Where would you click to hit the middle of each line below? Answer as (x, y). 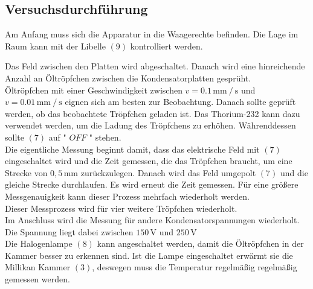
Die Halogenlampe (39, 243)
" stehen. (105, 137)
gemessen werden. (37, 279)
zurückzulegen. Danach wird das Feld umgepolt (168, 172)
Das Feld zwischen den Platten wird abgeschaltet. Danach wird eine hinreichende (155, 66)
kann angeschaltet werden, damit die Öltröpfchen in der (200, 243)
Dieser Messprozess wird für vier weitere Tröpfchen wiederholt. (121, 208)
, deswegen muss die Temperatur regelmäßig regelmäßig (195, 267)
